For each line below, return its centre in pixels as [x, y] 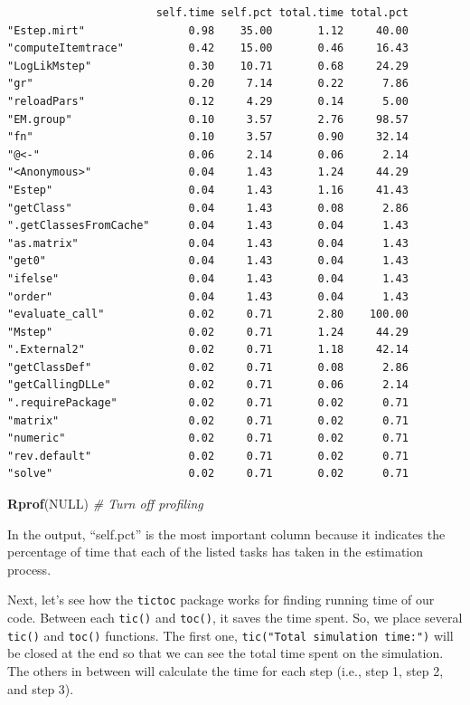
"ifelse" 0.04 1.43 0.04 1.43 [208, 278]
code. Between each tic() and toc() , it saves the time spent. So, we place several [235, 618]
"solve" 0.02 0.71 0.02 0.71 [208, 474]
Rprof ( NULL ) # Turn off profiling [105, 504]
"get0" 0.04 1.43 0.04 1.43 [208, 261]
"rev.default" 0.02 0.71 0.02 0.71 [208, 456]
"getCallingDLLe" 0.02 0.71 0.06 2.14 [208, 385]
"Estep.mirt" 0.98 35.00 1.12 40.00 [208, 30]
